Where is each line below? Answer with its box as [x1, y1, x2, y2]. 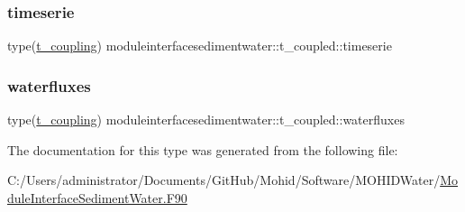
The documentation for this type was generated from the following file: [7, 140, 398, 159]
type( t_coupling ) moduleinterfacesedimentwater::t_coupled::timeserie [7, 36, 392, 55]
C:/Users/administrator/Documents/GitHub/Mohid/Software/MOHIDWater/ [7, 171, 441, 189]
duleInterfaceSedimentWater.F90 [7, 188, 187, 207]
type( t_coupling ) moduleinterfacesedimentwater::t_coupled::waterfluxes [7, 110, 405, 129]
